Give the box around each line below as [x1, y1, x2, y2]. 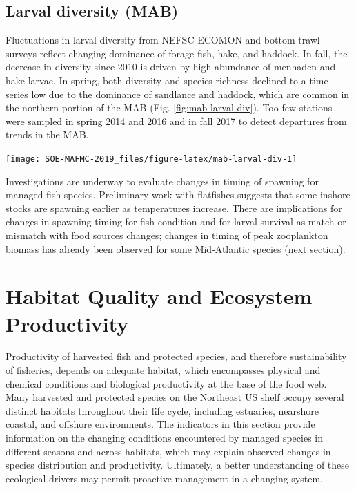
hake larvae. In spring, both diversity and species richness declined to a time [6, 73, 328, 87]
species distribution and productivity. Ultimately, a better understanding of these [6, 458, 350, 472]
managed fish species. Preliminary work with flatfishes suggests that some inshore [6, 187, 350, 202]
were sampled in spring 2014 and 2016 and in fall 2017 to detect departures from [6, 113, 347, 128]
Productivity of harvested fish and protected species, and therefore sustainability [6, 349, 347, 364]
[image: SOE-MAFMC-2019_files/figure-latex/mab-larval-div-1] [6, 153, 297, 164]
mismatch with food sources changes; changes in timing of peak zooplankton [6, 227, 328, 242]
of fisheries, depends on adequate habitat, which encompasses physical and [6, 363, 321, 377]
